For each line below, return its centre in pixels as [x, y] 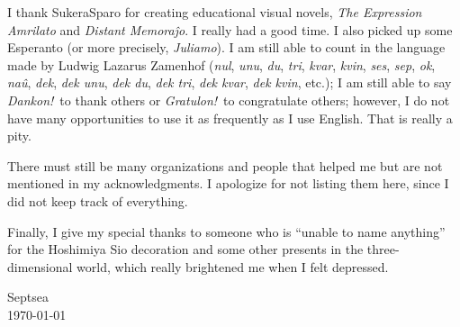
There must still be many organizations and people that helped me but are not [225, 165]
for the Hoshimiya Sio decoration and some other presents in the [185, 249]
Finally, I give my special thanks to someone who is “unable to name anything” [226, 231]
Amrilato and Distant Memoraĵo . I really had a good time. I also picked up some [230, 29]
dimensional [40, 266]
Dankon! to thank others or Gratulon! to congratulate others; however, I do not [229, 100]
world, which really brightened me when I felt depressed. [233, 266]
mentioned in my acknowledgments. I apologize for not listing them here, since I [228, 183]
